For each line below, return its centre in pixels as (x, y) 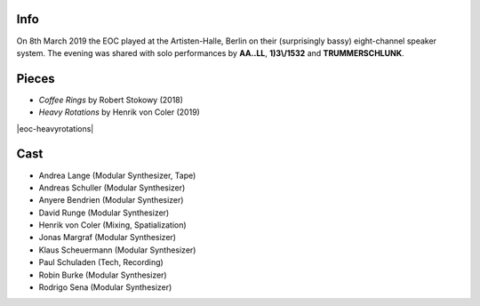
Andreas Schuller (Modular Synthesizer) (112, 188)
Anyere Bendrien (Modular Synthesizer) (111, 200)
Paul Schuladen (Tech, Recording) (101, 262)
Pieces (36, 79)
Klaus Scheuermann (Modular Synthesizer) (117, 250)
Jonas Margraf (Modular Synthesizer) (108, 238)
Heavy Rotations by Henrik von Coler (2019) (119, 112)
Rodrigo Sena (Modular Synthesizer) (105, 287)
